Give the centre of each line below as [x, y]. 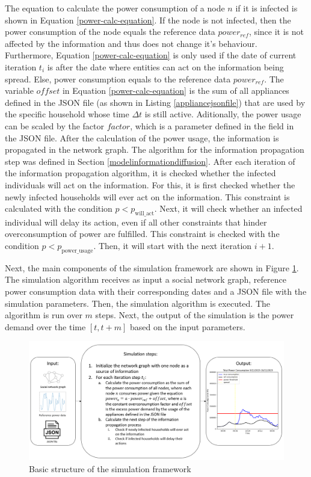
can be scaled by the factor [54, 125]
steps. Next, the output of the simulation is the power [195, 315]
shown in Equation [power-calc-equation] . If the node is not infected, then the [148, 20]
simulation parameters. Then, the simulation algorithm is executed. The [138, 303]
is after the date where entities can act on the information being [165, 66]
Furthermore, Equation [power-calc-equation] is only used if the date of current [151, 55]
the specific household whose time [67, 114]
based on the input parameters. [187, 326]
